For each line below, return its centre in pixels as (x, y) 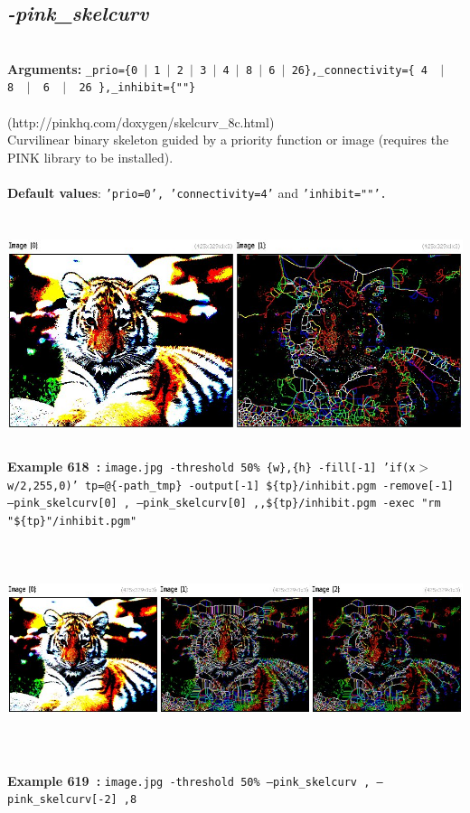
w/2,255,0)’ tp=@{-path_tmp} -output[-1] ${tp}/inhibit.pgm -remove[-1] (230, 486)
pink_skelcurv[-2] (62, 800)
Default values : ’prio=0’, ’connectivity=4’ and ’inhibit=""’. (197, 193)
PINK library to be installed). (90, 157)
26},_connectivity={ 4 (360, 70)
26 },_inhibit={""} (137, 88)
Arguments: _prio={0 (73, 68)
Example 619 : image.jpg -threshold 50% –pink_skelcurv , (189, 780)
